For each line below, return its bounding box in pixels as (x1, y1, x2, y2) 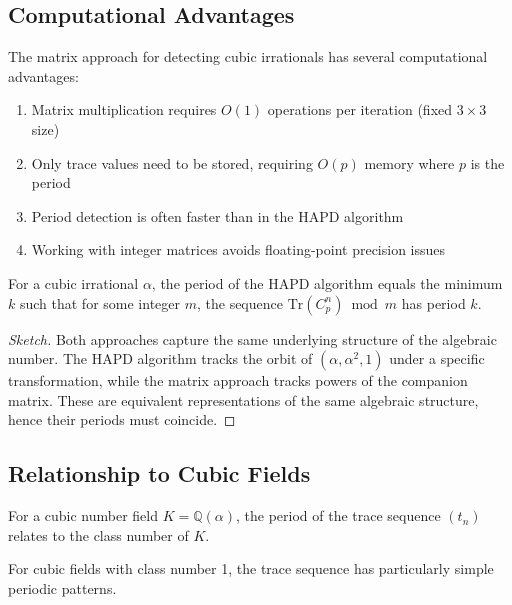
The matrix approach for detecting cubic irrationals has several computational (8, 46, 488, 67)
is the (470, 152, 505, 173)
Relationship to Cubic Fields (8, 458, 311, 489)
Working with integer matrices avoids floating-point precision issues (31, 239, 446, 260)
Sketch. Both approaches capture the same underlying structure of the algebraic (8, 328, 497, 349)
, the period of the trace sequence (236, 505, 441, 526)
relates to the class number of (8, 524, 189, 545)
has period (401, 292, 466, 313)
